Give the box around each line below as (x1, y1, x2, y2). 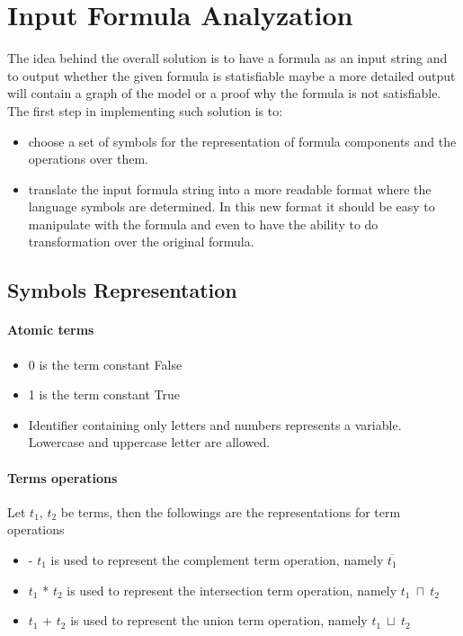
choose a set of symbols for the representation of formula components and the (28, 131, 457, 150)
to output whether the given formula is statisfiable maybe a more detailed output (7, 66, 456, 85)
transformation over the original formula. (28, 232, 254, 251)
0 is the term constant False (28, 354, 183, 373)
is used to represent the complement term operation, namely (50, 551, 384, 569)
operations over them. (28, 149, 148, 168)
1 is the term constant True (28, 385, 181, 404)
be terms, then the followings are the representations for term (60, 502, 401, 521)
